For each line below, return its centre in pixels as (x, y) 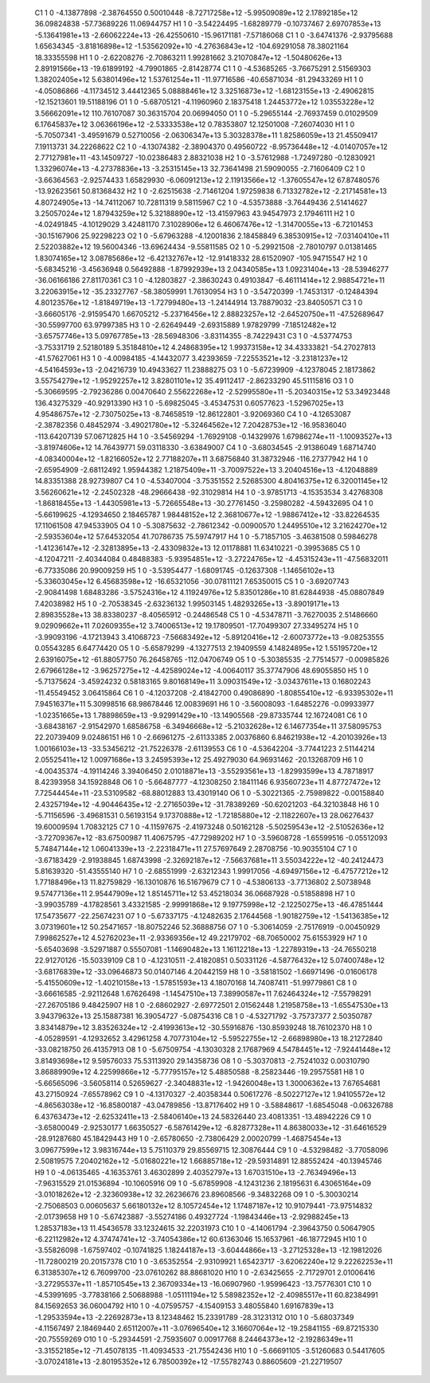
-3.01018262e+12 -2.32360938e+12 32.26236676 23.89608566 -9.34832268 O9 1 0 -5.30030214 (197, 1194)
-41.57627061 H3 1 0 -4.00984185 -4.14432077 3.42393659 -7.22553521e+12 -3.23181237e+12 (191, 358)
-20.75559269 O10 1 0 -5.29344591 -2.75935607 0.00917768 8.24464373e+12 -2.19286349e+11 (194, 1339)
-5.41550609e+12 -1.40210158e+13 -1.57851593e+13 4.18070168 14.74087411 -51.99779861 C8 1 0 (196, 982)
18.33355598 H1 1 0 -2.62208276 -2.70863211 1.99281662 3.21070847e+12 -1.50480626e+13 (188, 57)
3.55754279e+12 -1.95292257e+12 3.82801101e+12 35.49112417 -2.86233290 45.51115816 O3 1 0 (194, 380)
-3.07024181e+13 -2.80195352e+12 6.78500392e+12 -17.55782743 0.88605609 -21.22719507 (188, 1361)
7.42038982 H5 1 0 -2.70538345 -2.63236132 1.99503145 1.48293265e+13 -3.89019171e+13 (187, 603)
